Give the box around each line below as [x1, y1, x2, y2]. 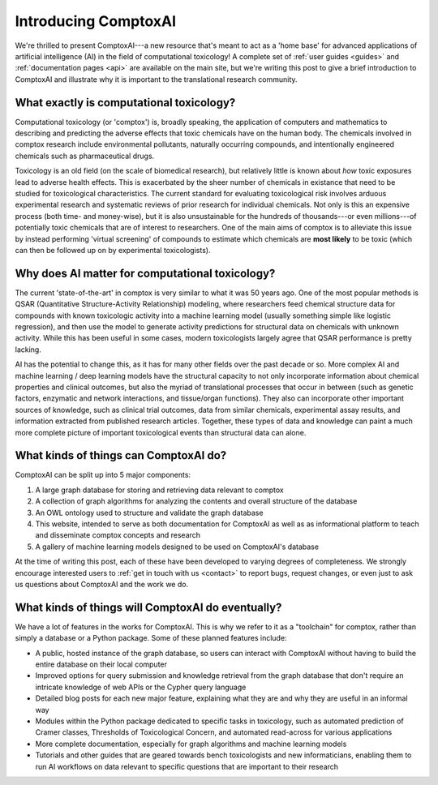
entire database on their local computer [35, 659, 168, 669]
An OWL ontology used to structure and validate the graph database [35, 508, 264, 517]
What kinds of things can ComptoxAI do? [15, 448, 227, 462]
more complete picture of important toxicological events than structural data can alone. [15, 427, 307, 437]
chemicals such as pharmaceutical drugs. [15, 151, 155, 161]
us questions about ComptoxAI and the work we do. [15, 579, 189, 589]
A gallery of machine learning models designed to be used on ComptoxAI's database [35, 542, 320, 551]
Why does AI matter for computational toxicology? [15, 266, 276, 280]
